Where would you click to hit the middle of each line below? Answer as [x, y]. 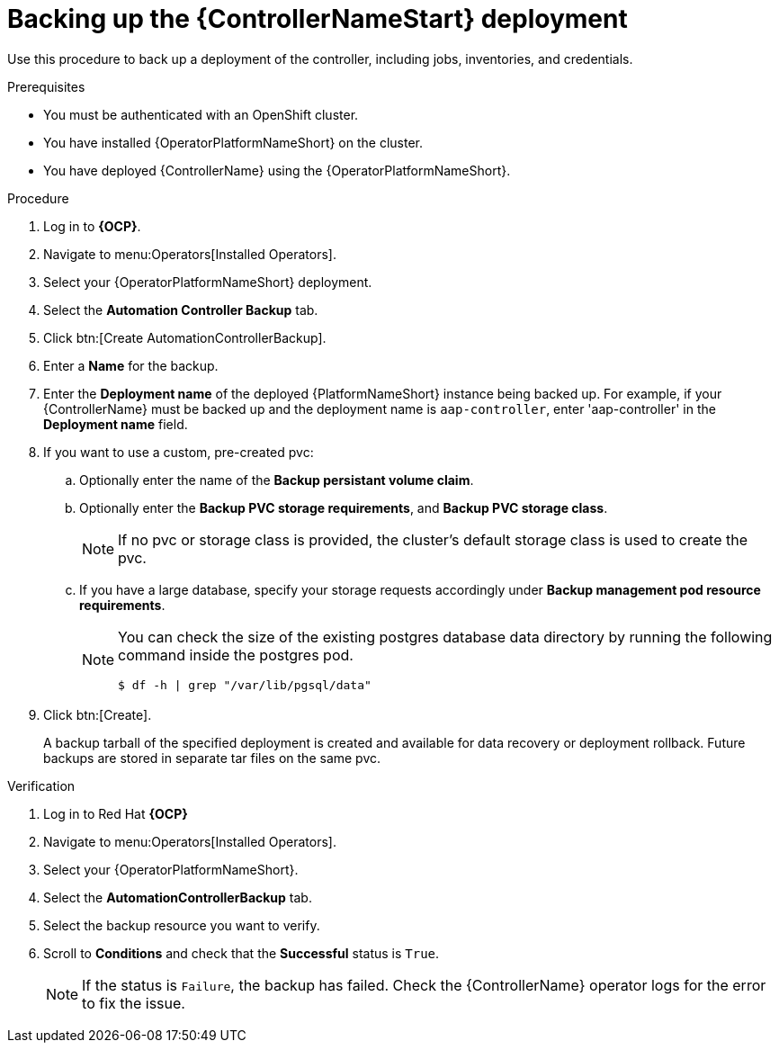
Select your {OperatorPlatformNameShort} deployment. [208, 282]
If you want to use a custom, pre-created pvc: [179, 452]
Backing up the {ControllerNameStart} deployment [318, 19]
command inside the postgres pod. [236, 655]
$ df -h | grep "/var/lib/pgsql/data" [245, 685]
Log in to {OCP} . [92, 226]
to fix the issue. [134, 1003]
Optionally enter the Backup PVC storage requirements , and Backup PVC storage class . [344, 507]
